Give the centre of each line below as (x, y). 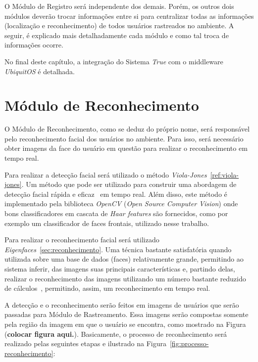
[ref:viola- (225, 174)
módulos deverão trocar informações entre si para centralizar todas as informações (129, 16)
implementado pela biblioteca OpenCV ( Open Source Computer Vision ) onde (121, 204)
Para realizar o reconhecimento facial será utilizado (82, 240)
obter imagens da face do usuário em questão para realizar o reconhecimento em (126, 148)
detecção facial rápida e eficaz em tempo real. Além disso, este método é (116, 194)
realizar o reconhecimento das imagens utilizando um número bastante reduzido (125, 278)
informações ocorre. (34, 45)
